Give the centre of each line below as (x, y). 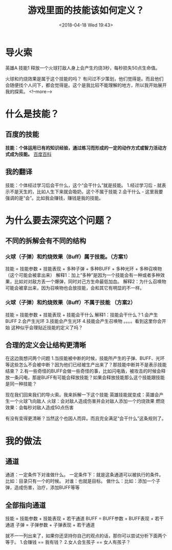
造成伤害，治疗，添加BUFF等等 (47, 488)
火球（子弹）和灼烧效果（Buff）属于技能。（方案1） (68, 257)
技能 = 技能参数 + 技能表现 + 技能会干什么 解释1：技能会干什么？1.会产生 (82, 315)
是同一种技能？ (21, 384)
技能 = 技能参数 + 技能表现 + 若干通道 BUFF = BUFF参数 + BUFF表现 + (80, 519)
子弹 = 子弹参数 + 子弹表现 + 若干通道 (55, 525)
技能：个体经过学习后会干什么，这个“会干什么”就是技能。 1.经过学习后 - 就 (84, 185)
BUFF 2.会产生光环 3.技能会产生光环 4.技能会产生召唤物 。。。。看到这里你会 (84, 321)
